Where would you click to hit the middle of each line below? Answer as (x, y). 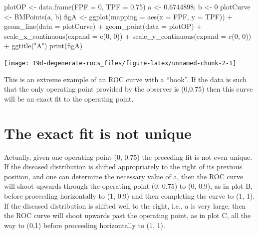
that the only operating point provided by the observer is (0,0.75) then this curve (129, 89)
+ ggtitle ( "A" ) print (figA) (43, 46)
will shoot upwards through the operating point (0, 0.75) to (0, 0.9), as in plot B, (128, 186)
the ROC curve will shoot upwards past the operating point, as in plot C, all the (128, 215)
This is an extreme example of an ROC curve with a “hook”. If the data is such (125, 79)
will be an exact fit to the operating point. (69, 98)
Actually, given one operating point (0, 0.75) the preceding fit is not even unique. (128, 157)
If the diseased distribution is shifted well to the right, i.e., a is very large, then (125, 205)
